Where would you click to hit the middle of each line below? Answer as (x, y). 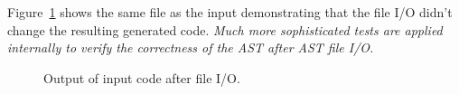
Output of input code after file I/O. (142, 77)
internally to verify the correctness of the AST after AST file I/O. (191, 47)
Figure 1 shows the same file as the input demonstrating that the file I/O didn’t (230, 12)
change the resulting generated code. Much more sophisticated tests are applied (225, 29)
